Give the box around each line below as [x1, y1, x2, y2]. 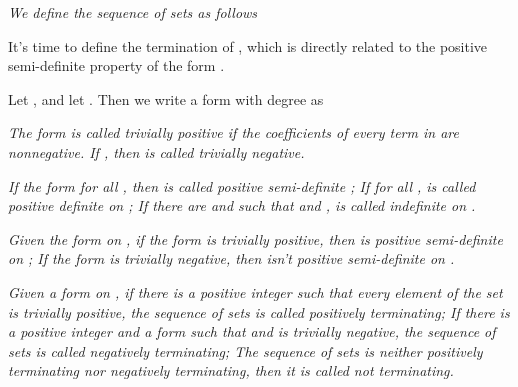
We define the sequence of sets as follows [8, 2, 258, 22]
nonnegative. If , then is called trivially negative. [8, 141, 305, 162]
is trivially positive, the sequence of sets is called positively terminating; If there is [8, 301, 510, 322]
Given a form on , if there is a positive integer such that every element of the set [8, 281, 503, 302]
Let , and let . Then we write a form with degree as [8, 88, 324, 109]
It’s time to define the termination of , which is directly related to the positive [8, 35, 488, 56]
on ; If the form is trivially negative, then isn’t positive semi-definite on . [8, 248, 455, 269]
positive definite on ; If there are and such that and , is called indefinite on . [8, 195, 476, 216]
